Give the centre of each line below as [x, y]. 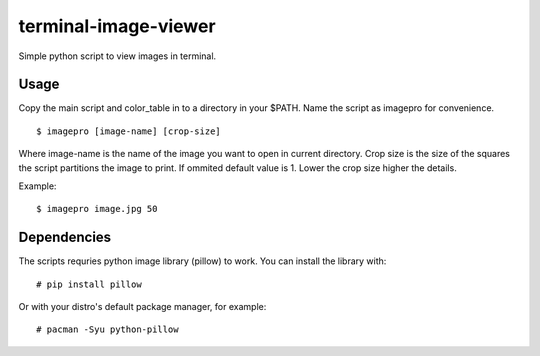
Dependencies [65, 237]
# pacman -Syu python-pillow [107, 329]
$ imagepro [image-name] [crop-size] [129, 131]
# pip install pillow [89, 284]
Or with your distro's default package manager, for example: [142, 307]
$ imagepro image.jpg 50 [97, 209]
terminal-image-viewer [117, 26]
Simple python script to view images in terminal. [117, 56]
